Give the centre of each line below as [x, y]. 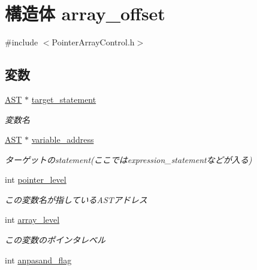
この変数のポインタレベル [55, 240]
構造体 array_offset [85, 13]
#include [22, 42]
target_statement [64, 99]
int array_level [32, 220]
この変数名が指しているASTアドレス [76, 199]
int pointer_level [36, 180]
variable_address [63, 139]
